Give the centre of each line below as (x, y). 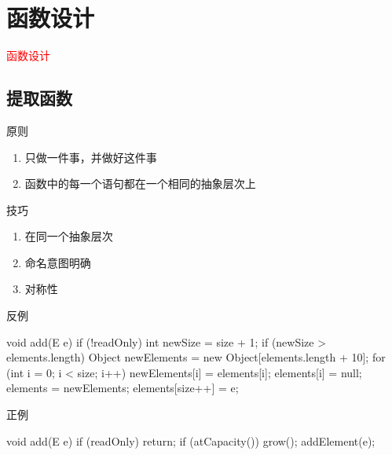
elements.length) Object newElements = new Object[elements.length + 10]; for (196, 357)
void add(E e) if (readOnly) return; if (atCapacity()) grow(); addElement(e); (191, 440)
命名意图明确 (58, 262)
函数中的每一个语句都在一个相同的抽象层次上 (140, 183)
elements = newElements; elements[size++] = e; (123, 388)
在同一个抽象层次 (69, 236)
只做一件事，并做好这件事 (91, 157)
